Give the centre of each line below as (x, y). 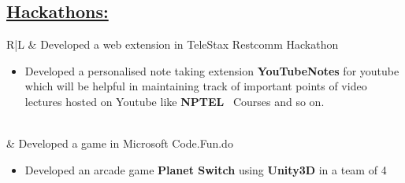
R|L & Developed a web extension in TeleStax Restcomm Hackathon (173, 44)
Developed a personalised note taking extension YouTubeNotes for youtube (212, 70)
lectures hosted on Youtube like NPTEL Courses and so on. (175, 101)
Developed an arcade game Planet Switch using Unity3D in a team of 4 (206, 169)
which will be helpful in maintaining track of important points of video (196, 86)
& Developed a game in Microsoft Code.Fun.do (120, 143)
